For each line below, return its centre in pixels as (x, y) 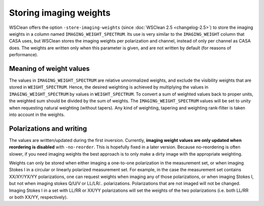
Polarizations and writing (48, 128)
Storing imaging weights (60, 13)
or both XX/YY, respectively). (38, 197)
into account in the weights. (37, 114)
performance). (24, 55)
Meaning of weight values (49, 69)
